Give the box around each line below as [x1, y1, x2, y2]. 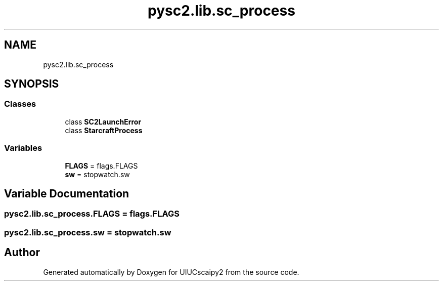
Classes [4, 99, 36, 109]
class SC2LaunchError [65, 117, 142, 126]
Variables [4, 143, 42, 153]
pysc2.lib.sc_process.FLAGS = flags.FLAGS [4, 209, 180, 219]
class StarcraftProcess [65, 126, 143, 135]
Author [4, 246, 40, 259]
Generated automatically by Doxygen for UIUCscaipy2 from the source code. [43, 267, 299, 276]
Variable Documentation [4, 187, 129, 200]
